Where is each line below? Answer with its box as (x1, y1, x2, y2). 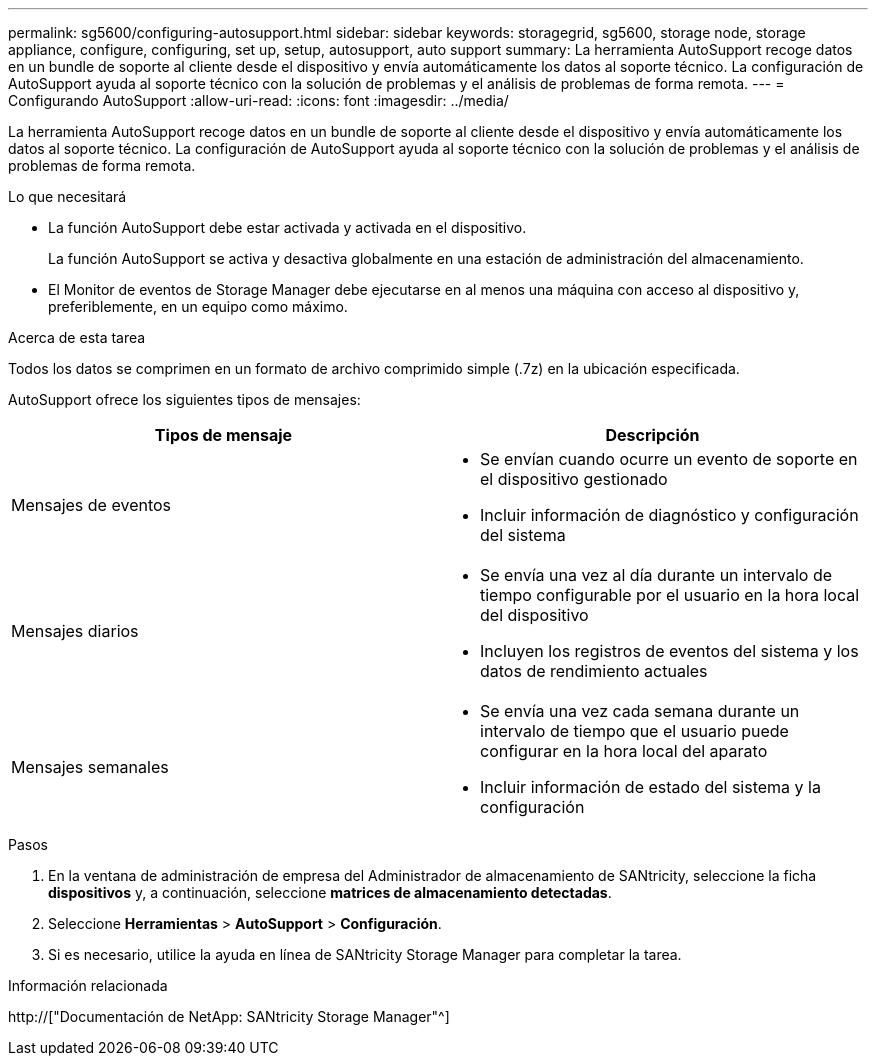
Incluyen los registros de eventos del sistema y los (480, 641, 859, 661)
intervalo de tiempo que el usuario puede (480, 721, 789, 741)
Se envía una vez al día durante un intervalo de (480, 565, 833, 585)
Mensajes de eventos (11, 495, 172, 515)
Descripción (605, 425, 700, 445)
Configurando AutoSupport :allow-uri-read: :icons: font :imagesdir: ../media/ (8, 92, 509, 109)
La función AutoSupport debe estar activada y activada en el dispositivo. (48, 219, 527, 236)
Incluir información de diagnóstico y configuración (480, 505, 859, 525)
